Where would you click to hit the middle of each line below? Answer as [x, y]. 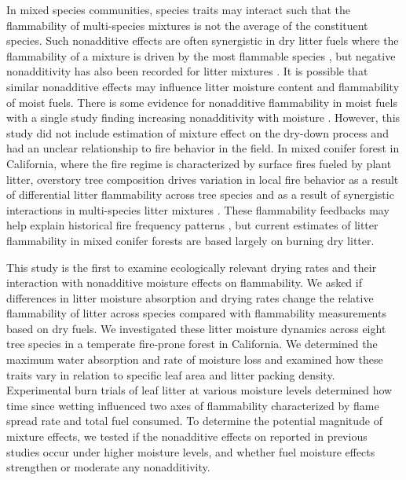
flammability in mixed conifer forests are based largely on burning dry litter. [190, 240]
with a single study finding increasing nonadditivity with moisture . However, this [203, 117]
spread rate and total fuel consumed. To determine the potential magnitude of [195, 421]
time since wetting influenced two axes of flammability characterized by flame [193, 405]
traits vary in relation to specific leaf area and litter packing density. [171, 374]
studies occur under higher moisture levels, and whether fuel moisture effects [191, 451]
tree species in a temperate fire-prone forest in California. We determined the [192, 344]
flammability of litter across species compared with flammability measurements [196, 313]
